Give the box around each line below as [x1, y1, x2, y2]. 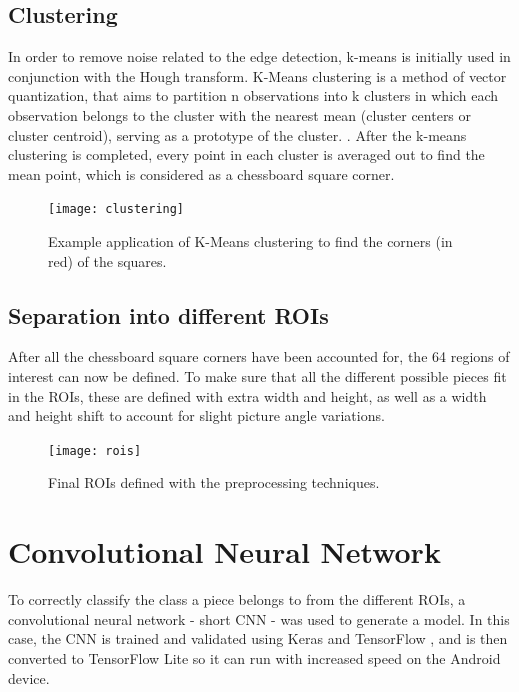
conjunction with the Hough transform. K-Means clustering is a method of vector [8, 65, 507, 86]
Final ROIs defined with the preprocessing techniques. [48, 472, 380, 493]
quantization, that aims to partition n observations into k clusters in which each [8, 85, 499, 106]
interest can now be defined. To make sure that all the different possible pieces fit [8, 366, 507, 386]
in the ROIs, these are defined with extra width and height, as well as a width [8, 385, 487, 406]
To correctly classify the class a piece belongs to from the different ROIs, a [8, 589, 466, 610]
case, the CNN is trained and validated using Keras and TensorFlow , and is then [8, 628, 508, 649]
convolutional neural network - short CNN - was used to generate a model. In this [8, 608, 510, 629]
